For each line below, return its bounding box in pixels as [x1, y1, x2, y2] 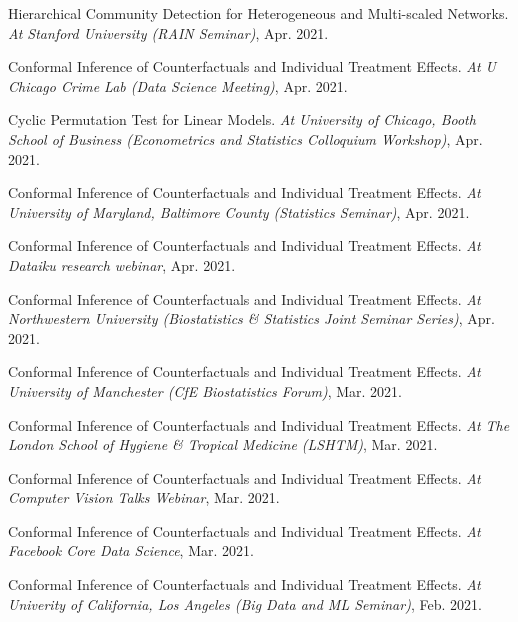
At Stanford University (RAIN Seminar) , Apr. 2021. [8, 22, 329, 43]
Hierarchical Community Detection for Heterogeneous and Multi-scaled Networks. [8, 3, 509, 23]
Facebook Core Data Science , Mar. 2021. [8, 540, 254, 561]
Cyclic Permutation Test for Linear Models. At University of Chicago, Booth [8, 109, 476, 130]
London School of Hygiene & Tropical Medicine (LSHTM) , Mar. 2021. [8, 434, 438, 455]
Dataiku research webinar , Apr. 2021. [8, 254, 236, 275]
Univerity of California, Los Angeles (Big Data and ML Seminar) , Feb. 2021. [8, 593, 482, 614]
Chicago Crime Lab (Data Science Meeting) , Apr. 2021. [8, 75, 348, 96]
